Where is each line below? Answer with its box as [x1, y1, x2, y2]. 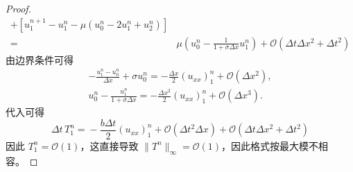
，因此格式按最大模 [221, 138, 309, 153]
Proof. [6, 1, 31, 15]
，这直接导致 [80, 138, 139, 153]
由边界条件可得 [6, 52, 74, 67]
